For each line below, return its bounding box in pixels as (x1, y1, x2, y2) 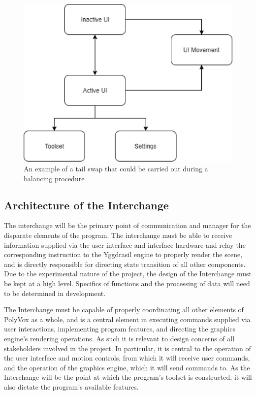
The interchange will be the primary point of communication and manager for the (4, 220, 251, 230)
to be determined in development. (4, 288, 106, 298)
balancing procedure (24, 173, 85, 183)
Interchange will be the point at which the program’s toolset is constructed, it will (4, 372, 252, 382)
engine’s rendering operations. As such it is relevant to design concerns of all (4, 333, 235, 343)
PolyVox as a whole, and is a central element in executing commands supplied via (4, 314, 251, 324)
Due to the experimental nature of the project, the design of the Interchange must (4, 268, 252, 279)
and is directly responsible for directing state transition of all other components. (4, 259, 246, 269)
